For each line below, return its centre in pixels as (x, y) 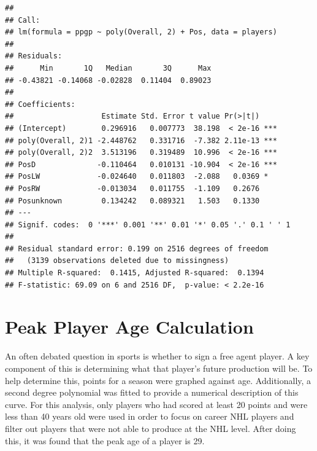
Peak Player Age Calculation (129, 327)
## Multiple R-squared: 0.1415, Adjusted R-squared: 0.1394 (135, 273)
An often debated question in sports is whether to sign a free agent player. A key (157, 356)
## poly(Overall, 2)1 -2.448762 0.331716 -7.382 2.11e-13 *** (141, 140)
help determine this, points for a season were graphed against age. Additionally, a (158, 380)
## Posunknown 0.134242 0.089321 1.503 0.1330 (132, 201)
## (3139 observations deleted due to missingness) (117, 261)
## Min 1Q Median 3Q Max (108, 68)
